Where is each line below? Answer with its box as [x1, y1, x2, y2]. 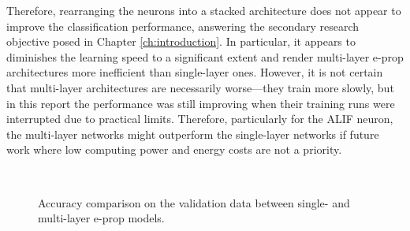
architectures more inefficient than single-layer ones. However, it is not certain [6, 64, 383, 80]
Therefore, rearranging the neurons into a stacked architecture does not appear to [6, 2, 401, 18]
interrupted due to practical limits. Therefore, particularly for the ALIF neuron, [6, 110, 393, 127]
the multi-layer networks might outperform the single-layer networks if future [6, 125, 379, 142]
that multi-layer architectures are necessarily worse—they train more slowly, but [6, 79, 394, 95]
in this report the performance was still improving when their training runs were [6, 95, 395, 111]
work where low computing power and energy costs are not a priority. [6, 141, 342, 158]
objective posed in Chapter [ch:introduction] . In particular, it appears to [6, 33, 356, 50]
